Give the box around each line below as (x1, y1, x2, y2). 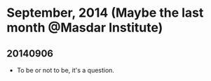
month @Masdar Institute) (6, 20, 163, 36)
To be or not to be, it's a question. (16, 66, 115, 74)
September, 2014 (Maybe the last (6, 5, 204, 21)
